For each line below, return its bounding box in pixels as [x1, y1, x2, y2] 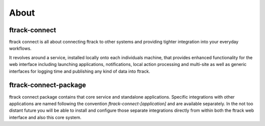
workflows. [9, 45, 32, 51]
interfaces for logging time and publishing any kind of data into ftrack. [9, 68, 151, 74]
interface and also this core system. [9, 114, 81, 120]
